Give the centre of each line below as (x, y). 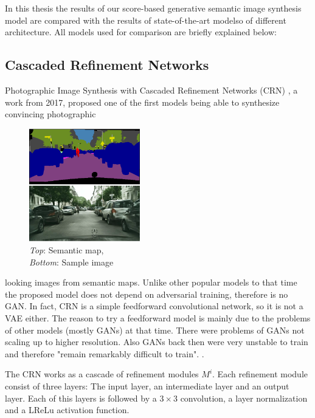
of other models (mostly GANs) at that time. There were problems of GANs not (155, 330)
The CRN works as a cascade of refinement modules (102, 374)
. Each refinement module (260, 374)
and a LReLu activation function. (67, 410)
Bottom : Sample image (71, 262)
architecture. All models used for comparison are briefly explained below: (141, 32)
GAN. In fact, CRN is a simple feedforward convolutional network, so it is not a (154, 306)
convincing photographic (50, 114)
